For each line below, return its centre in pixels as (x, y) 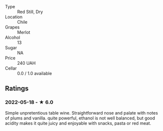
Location (14, 17)
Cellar (11, 68)
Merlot (24, 32)
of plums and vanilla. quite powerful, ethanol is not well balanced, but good (80, 118)
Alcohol (13, 37)
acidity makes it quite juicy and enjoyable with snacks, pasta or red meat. (78, 123)
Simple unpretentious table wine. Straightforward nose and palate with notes (81, 113)
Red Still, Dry (30, 12)
